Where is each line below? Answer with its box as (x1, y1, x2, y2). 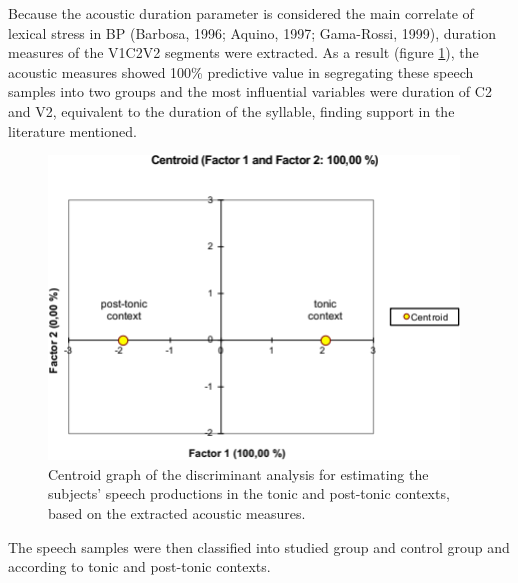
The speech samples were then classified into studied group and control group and (8, 536, 510, 557)
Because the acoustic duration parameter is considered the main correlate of (8, 3, 474, 23)
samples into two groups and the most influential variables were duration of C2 (8, 81, 492, 102)
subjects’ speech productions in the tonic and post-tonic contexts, (48, 483, 450, 504)
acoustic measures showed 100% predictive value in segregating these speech (8, 61, 474, 82)
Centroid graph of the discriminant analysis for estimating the (48, 463, 429, 484)
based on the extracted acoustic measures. (48, 502, 306, 523)
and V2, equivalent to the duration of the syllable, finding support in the (8, 100, 455, 121)
